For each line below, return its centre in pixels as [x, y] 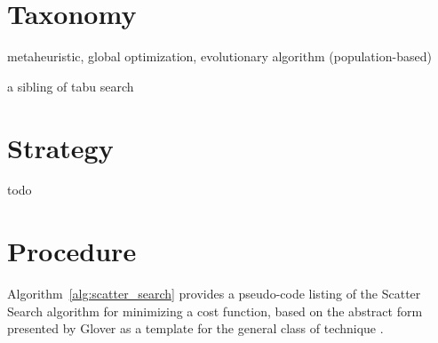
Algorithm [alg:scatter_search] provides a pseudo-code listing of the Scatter [214, 294]
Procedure [72, 251]
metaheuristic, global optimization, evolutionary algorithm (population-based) [219, 56]
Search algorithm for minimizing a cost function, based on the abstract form [215, 311]
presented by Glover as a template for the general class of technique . [195, 328]
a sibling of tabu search [71, 86]
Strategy [60, 147]
